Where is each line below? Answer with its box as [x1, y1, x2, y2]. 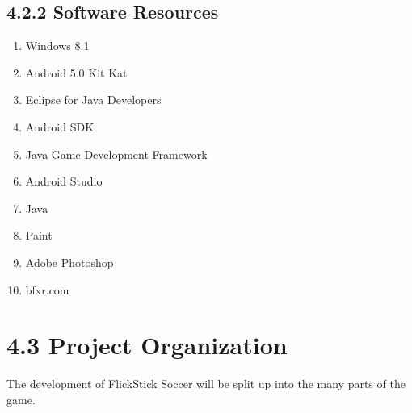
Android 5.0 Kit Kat [25, 64, 128, 81]
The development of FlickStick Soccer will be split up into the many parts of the [6, 375, 406, 392]
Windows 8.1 [25, 37, 90, 54]
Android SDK [25, 118, 95, 135]
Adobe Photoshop [25, 253, 114, 270]
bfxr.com [25, 281, 69, 298]
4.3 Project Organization [6, 328, 288, 361]
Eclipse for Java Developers [25, 91, 162, 108]
